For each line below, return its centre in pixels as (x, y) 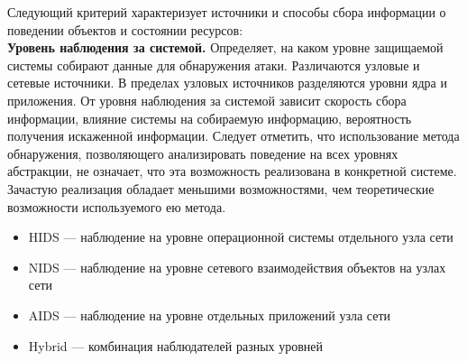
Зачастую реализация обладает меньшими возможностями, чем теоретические (221, 188)
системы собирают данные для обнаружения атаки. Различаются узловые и (214, 65)
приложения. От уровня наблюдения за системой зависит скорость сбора (207, 100)
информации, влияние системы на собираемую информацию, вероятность (210, 118)
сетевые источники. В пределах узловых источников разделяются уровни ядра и (227, 83)
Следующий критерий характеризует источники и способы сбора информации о (227, 12)
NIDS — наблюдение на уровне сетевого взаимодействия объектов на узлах (237, 267)
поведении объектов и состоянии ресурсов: (125, 29)
